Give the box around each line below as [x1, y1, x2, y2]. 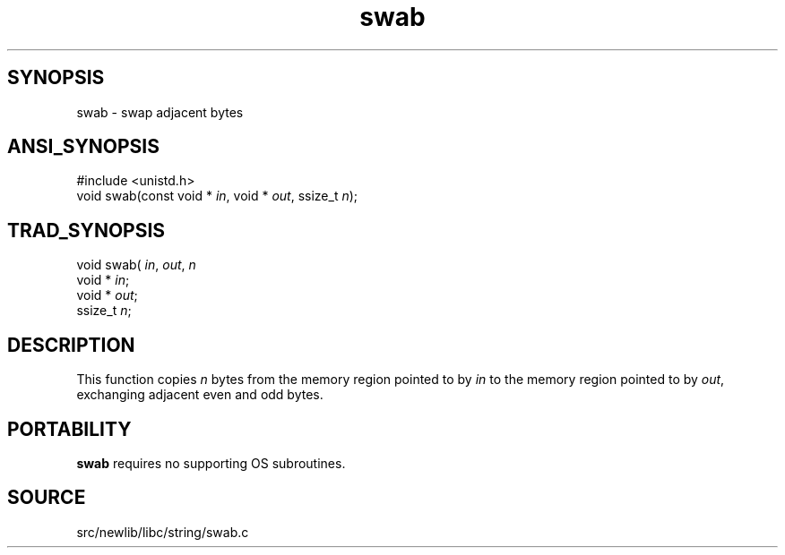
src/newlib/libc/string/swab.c [76, 524, 249, 540]
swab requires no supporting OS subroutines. [76, 455, 346, 471]
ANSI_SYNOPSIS [7, 135, 160, 158]
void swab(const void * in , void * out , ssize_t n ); [76, 188, 358, 204]
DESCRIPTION [7, 333, 135, 356]
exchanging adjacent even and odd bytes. [76, 387, 323, 403]
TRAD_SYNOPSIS [7, 218, 166, 242]
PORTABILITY [7, 417, 132, 440]
